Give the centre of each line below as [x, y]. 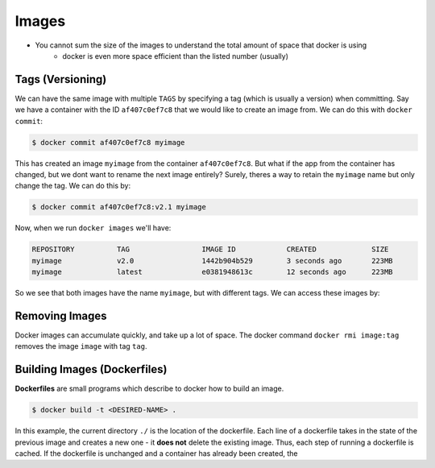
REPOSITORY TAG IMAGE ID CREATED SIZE [210, 249]
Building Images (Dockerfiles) [91, 369]
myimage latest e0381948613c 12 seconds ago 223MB [213, 272]
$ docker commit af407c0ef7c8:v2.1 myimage [119, 207]
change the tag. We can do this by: [73, 186]
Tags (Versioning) [61, 79]
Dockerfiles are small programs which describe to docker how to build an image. [149, 389]
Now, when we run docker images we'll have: [93, 228]
